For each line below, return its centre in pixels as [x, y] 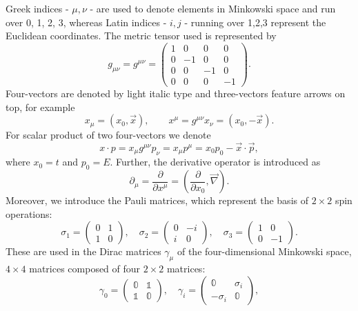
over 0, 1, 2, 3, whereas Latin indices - [86, 22]
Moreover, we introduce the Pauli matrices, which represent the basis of [157, 200]
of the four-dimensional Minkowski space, [264, 251]
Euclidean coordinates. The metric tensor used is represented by [141, 36]
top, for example [40, 107]
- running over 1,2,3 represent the [255, 22]
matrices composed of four [85, 269]
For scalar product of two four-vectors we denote [108, 135]
